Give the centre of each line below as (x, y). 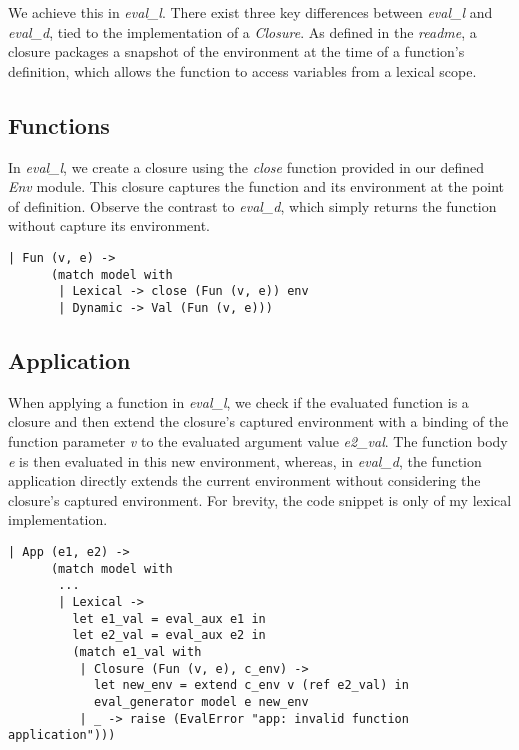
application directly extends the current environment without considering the (244, 480)
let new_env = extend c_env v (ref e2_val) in (251, 685)
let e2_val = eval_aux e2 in (169, 635)
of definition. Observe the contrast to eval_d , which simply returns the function (252, 205)
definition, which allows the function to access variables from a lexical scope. (242, 70)
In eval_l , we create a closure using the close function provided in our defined (246, 166)
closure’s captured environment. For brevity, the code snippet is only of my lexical (260, 499)
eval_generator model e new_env (201, 701)
